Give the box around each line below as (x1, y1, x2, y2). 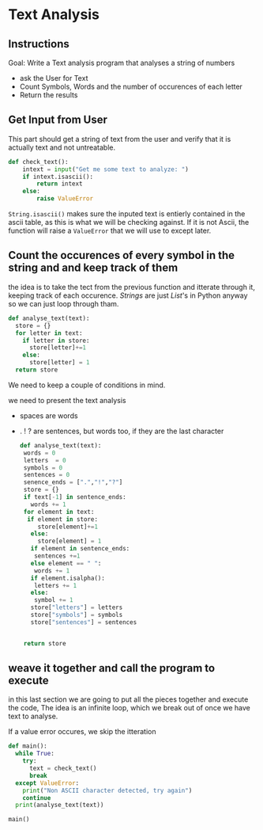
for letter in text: (15, 329, 83, 337)
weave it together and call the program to (8, 661, 216, 675)
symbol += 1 (34, 596, 73, 604)
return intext (36, 180, 83, 188)
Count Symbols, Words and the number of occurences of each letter (19, 82, 243, 91)
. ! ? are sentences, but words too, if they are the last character (19, 426, 224, 436)
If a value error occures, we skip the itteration (8, 727, 156, 737)
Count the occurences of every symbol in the (8, 249, 235, 262)
